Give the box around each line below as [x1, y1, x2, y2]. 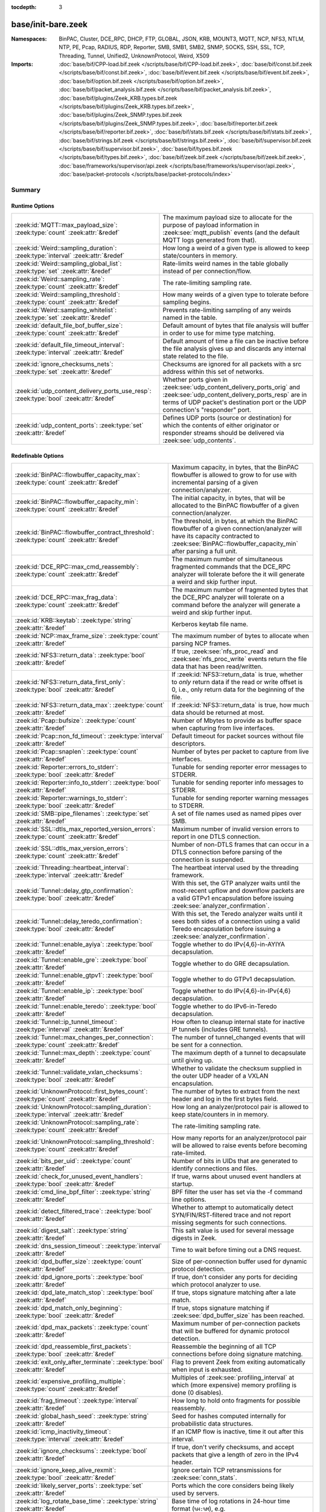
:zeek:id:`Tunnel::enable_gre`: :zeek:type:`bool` [14, 956, 149, 964]
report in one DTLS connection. [171, 832, 261, 841]
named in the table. [162, 313, 217, 322]
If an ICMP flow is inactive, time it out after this [171, 1427, 304, 1436]
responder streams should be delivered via [162, 429, 284, 437]
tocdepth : [11, 4, 37, 10]
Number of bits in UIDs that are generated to [171, 1157, 298, 1165]
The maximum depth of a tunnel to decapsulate [171, 1049, 306, 1057]
